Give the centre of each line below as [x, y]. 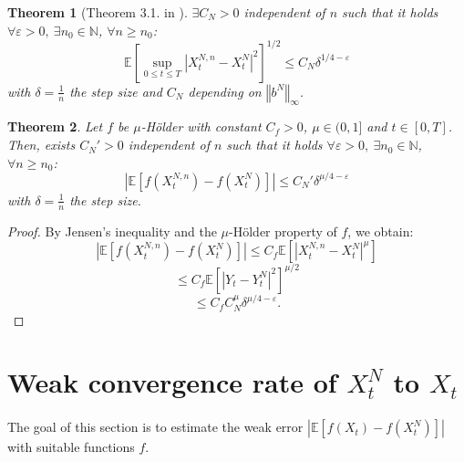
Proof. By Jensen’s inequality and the [112, 231]
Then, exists [41, 145]
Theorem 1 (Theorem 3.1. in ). [98, 12]
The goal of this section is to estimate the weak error [155, 427]
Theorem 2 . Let [55, 126]
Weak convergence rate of [172, 382]
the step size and [116, 91]
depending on [225, 91]
